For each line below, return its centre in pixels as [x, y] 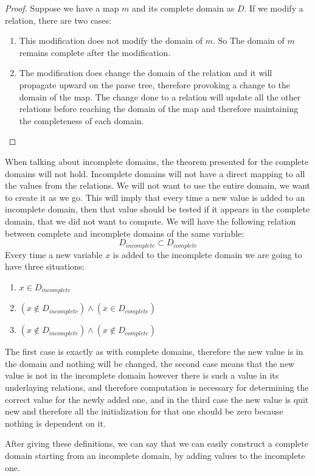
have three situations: [45, 266]
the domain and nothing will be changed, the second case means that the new [150, 363]
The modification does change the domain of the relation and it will [146, 73]
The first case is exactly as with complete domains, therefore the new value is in [154, 352]
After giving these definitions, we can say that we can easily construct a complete [157, 443]
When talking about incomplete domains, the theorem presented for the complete [157, 161]
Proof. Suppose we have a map [62, 8]
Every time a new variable [54, 254]
